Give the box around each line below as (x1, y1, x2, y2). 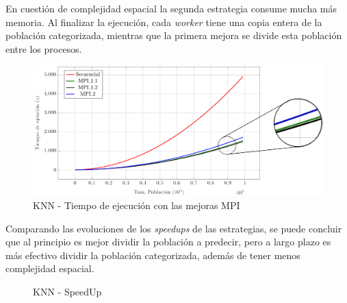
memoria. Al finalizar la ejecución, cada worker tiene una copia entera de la (5, 14, 322, 29)
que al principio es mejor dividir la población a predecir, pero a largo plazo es (5, 234, 331, 249)
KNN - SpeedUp (33, 284, 102, 298)
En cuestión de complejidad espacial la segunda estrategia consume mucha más (5, 1, 337, 15)
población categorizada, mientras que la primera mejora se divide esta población (5, 28, 342, 43)
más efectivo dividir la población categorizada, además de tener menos (5, 247, 300, 262)
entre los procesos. (5, 41, 82, 56)
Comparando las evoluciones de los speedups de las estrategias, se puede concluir (5, 221, 342, 235)
